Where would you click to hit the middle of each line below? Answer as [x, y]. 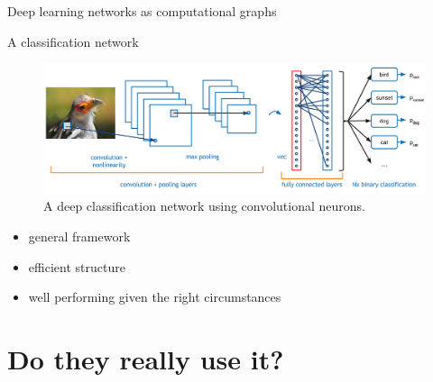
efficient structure [77, 266]
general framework [79, 236]
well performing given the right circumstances [155, 297]
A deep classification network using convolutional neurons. [205, 206]
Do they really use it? [146, 358]
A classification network [73, 41]
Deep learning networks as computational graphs [142, 11]
